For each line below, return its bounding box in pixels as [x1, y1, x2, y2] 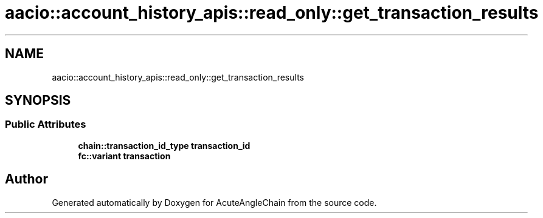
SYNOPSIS [5, 93, 71, 108]
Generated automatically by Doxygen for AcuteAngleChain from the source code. [52, 197, 377, 208]
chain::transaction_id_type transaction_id [78, 140, 251, 151]
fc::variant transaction [78, 150, 171, 161]
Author [5, 171, 48, 187]
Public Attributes [5, 118, 86, 131]
